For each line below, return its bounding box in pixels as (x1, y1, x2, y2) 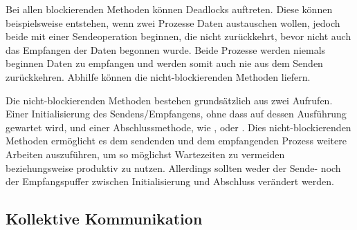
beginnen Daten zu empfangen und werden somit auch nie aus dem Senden (6, 56, 323, 70)
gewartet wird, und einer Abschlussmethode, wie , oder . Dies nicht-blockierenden (6, 119, 351, 134)
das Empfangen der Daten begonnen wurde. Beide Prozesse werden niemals (6, 42, 326, 57)
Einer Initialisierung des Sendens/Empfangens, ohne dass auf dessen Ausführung (6, 106, 347, 121)
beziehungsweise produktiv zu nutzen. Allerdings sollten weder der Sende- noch (6, 160, 341, 175)
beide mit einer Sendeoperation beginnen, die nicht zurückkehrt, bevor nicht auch (6, 29, 351, 44)
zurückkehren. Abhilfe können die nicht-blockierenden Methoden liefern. (6, 69, 311, 84)
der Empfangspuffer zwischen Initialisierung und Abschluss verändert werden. (6, 174, 334, 189)
